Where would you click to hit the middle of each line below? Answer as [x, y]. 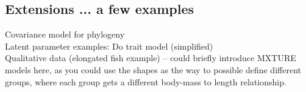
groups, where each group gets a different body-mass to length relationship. [146, 81]
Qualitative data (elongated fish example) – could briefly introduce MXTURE [151, 58]
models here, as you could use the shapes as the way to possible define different [153, 69]
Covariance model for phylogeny [65, 34]
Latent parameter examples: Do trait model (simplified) [109, 46]
